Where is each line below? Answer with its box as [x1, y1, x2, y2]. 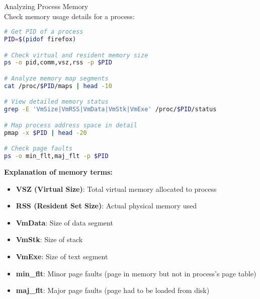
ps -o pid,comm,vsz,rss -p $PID [4, 59, 112, 66]
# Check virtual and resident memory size [4, 51, 148, 59]
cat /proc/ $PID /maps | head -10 [4, 82, 112, 90]
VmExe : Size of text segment [16, 251, 108, 261]
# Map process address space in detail [4, 121, 137, 129]
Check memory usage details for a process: [4, 11, 135, 21]
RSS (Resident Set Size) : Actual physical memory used [16, 200, 197, 211]
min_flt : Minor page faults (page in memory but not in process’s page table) [16, 268, 256, 278]
